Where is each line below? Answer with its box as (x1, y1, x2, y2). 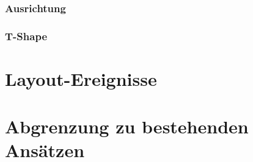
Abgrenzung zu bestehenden (5, 114, 249, 139)
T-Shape (5, 28, 48, 43)
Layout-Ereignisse (5, 66, 157, 91)
